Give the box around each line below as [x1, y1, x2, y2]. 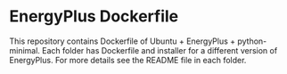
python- [237, 36, 267, 46]
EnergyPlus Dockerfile [9, 6, 179, 27]
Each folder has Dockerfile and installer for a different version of [41, 45, 278, 55]
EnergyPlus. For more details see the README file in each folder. [9, 54, 247, 65]
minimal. [9, 45, 40, 55]
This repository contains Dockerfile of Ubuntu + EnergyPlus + [9, 36, 236, 46]
